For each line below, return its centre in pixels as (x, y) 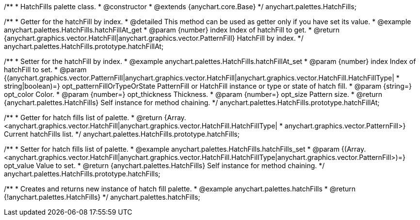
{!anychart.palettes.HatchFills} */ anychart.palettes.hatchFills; (102, 197)
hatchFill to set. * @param (45, 70)
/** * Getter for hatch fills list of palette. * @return (83, 118)
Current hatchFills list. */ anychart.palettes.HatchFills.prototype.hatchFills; (122, 134)
